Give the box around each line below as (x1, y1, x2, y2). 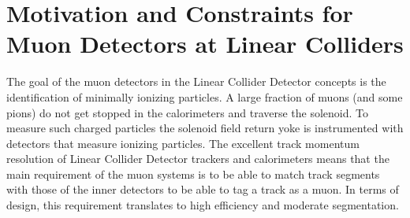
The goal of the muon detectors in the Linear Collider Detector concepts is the (6, 73, 386, 90)
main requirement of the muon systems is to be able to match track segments (6, 165, 380, 182)
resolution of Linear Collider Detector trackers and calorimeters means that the (6, 150, 389, 167)
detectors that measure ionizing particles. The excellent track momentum (6, 135, 360, 151)
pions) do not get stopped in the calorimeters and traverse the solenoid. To (6, 104, 369, 120)
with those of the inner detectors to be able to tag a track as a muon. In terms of (6, 181, 399, 198)
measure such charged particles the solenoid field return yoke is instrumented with (6, 120, 404, 136)
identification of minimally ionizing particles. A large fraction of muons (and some (6, 88, 403, 105)
